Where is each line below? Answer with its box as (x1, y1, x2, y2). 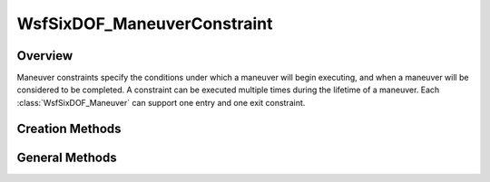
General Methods (16, 149, 117, 165)
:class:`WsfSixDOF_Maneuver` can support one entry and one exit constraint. (16, 97, 306, 108)
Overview (16, 48, 73, 63)
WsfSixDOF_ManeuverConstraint (16, 14, 273, 34)
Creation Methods (16, 120, 122, 136)
